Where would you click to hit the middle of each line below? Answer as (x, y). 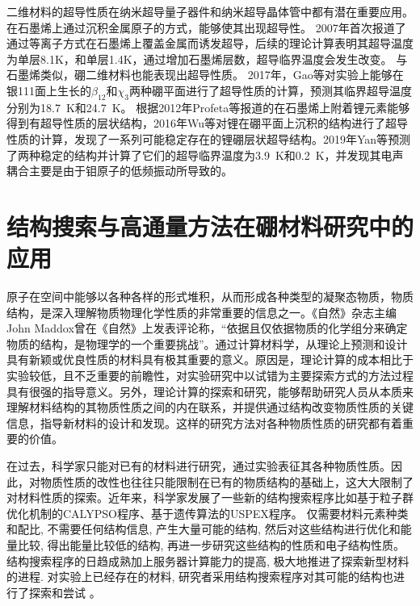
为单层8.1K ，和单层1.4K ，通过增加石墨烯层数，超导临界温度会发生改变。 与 (207, 59)
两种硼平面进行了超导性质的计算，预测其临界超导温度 (270, 90)
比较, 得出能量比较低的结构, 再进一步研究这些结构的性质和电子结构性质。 (211, 544)
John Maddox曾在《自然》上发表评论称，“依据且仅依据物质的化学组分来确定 (207, 328)
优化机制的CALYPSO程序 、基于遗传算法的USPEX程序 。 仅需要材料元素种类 (208, 513)
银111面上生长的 (49, 90)
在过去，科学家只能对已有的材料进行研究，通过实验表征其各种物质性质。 (199, 465)
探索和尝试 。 (65, 592)
